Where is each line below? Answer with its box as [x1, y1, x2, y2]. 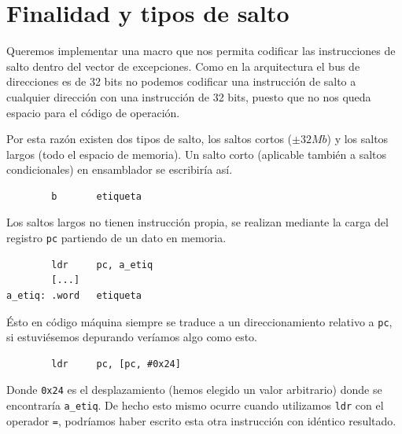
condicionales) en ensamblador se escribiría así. [6, 161, 233, 178]
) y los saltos [326, 131, 389, 147]
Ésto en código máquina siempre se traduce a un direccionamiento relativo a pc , [6, 313, 393, 329]
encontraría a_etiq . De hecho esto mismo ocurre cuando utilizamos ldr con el [6, 397, 384, 413]
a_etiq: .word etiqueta [6, 289, 142, 301]
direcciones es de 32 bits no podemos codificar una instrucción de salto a [6, 73, 356, 90]
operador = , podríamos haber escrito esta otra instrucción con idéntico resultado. [6, 412, 396, 428]
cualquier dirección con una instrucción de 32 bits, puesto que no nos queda [6, 88, 371, 105]
